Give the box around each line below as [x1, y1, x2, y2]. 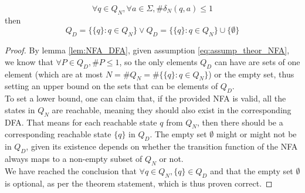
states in [5, 103, 35, 116]
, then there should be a [197, 116, 283, 128]
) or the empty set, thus [208, 67, 294, 80]
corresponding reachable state [5, 128, 111, 140]
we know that [5, 55, 53, 67]
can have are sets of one [214, 55, 300, 67]
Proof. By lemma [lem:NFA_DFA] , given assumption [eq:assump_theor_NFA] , [5, 44, 290, 56]
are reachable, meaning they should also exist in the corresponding [52, 103, 292, 116]
